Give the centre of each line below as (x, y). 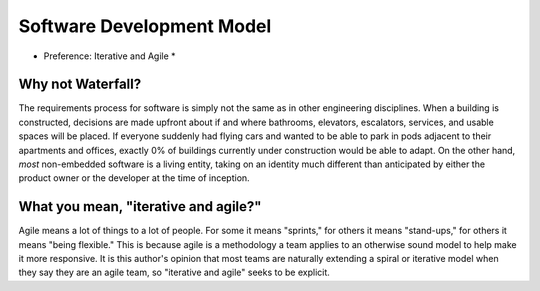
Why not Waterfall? (80, 84)
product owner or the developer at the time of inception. (134, 178)
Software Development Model (145, 26)
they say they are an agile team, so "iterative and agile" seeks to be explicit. (174, 272)
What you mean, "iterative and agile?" (140, 206)
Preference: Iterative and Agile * (109, 56)
